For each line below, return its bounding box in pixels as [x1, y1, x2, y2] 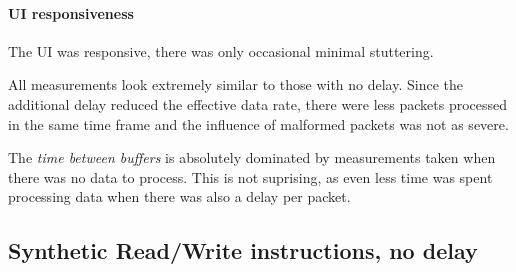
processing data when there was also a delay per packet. [8, 186, 351, 207]
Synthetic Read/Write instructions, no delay [8, 235, 478, 266]
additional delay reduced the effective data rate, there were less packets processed [8, 93, 508, 114]
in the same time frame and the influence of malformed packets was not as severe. [8, 113, 509, 134]
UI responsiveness [8, 2, 134, 23]
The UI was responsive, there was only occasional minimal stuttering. [8, 40, 434, 61]
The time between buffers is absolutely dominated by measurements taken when [8, 147, 496, 168]
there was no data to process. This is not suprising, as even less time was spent [8, 166, 493, 187]
